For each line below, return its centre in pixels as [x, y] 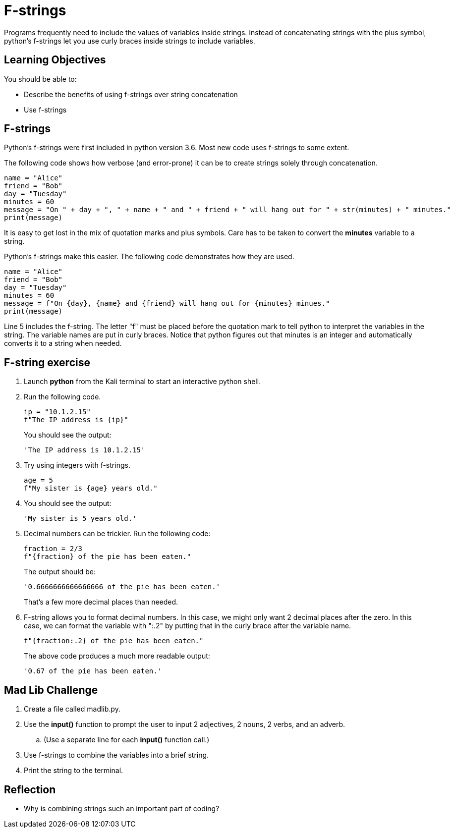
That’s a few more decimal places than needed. [101, 602]
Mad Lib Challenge [51, 690]
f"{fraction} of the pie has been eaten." [108, 557]
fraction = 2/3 [53, 549]
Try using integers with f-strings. [77, 465]
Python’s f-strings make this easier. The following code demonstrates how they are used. [149, 257]
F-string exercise [47, 362]
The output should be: [60, 572]
